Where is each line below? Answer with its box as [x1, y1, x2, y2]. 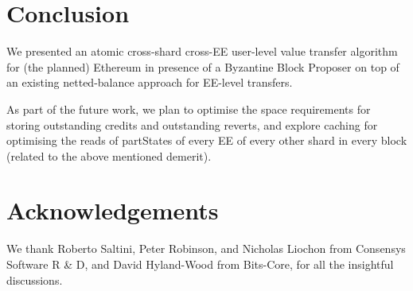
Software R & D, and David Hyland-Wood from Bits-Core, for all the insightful [6, 256, 394, 272]
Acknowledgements [6, 194, 219, 227]
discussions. [6, 271, 63, 288]
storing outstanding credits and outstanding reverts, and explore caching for [6, 116, 378, 133]
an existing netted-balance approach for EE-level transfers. [6, 74, 293, 91]
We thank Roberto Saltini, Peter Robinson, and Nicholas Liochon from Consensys [6, 240, 406, 257]
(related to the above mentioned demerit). [6, 147, 212, 164]
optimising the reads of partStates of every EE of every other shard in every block [6, 132, 407, 149]
